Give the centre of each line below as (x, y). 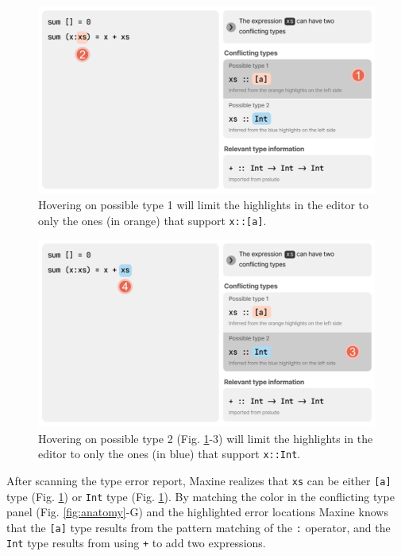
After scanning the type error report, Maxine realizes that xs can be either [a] (199, 480)
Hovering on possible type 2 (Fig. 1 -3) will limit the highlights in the (206, 438)
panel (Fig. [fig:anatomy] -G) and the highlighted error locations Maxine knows (197, 512)
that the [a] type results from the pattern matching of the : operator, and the (199, 527)
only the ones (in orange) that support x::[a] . (152, 220)
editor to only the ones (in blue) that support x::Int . (170, 454)
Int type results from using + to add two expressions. (136, 543)
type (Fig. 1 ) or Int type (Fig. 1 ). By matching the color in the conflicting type (200, 496)
